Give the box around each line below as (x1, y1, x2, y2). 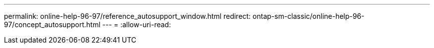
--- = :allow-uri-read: (102, 20, 171, 29)
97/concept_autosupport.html (4, 20, 101, 29)
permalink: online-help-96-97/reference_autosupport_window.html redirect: (4, 12, 251, 20)
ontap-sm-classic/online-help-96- (252, 12, 365, 20)
